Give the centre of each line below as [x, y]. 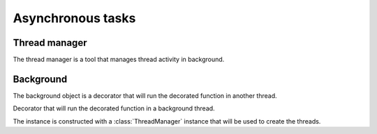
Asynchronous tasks [74, 18]
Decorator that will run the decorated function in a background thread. [114, 108]
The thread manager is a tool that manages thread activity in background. [119, 60]
